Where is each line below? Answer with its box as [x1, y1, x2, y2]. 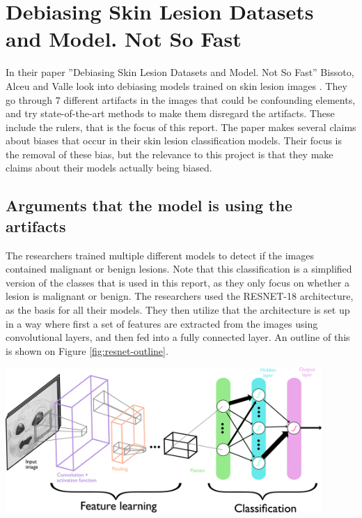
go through [6, 92, 52, 107]
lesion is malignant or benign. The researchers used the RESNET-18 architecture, [6, 289, 354, 303]
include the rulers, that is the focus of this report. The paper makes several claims [6, 119, 356, 134]
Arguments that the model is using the [6, 195, 292, 216]
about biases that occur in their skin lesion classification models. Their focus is [6, 133, 343, 148]
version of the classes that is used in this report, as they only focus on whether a [6, 275, 349, 289]
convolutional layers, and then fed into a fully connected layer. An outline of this [6, 330, 350, 344]
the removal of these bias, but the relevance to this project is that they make [6, 146, 333, 161]
